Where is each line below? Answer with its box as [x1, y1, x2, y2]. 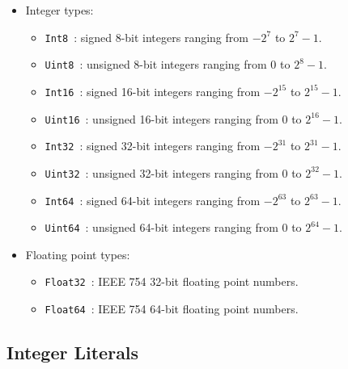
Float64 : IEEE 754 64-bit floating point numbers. [45, 300, 299, 317]
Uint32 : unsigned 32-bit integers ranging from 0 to [45, 164, 302, 181]
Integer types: [25, 2, 94, 18]
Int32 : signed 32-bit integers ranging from [45, 137, 261, 154]
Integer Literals [6, 340, 139, 365]
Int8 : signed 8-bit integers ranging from [45, 28, 248, 45]
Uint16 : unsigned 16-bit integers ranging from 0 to [45, 110, 302, 127]
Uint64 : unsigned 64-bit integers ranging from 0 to [45, 219, 302, 236]
